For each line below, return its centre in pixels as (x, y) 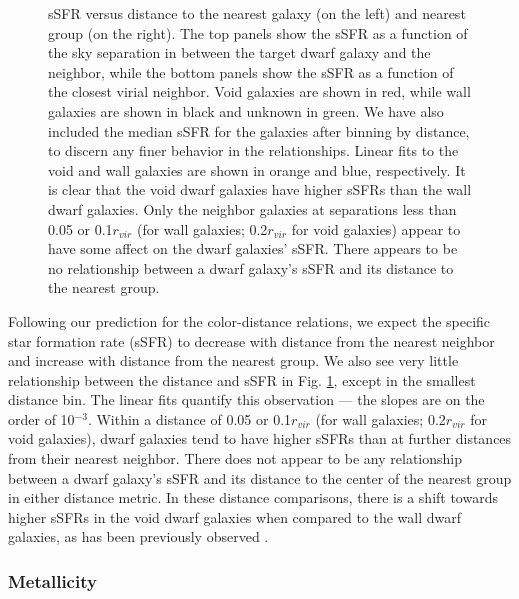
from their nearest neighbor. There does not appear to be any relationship (235, 458)
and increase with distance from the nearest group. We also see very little (233, 360)
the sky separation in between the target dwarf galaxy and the (239, 52)
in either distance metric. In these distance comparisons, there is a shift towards (253, 497)
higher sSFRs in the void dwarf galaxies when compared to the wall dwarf (235, 516)
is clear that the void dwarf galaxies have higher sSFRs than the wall (260, 189)
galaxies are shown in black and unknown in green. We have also (246, 110)
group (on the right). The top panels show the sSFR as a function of (258, 32)
